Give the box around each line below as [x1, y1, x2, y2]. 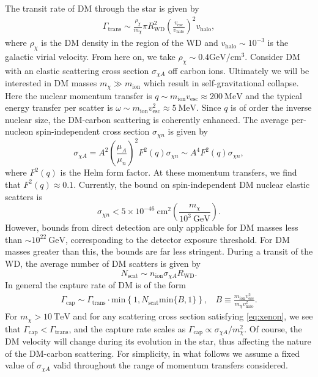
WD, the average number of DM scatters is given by [5, 256, 201, 269]
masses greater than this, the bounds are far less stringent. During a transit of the [5, 245, 313, 258]
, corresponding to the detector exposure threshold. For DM [65, 233, 290, 245]
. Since [196, 101, 221, 114]
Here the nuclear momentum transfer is [5, 89, 152, 102]
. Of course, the [244, 322, 302, 335]
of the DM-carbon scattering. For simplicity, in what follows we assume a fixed [5, 346, 300, 359]
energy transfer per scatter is [5, 101, 113, 114]
